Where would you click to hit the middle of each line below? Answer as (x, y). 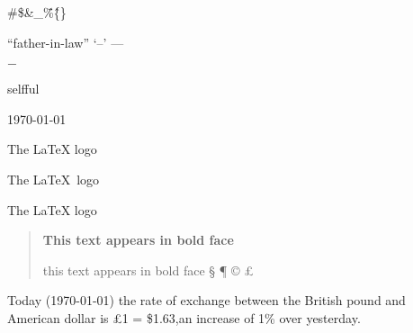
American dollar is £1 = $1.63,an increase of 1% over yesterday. (184, 317)
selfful (23, 89)
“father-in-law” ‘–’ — (66, 42)
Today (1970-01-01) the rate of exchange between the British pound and (206, 300)
